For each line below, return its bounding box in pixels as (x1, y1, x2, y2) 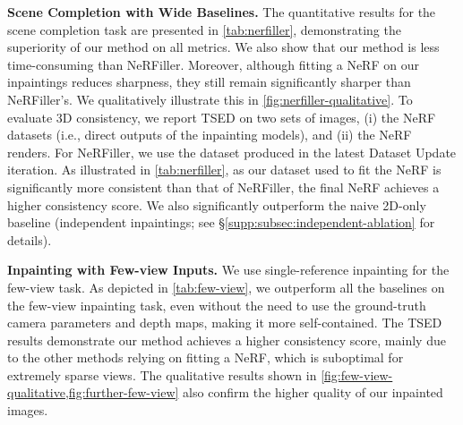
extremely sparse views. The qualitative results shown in (7, 365, 317, 384)
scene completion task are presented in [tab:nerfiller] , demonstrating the (7, 20, 401, 38)
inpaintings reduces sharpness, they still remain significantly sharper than (7, 72, 411, 91)
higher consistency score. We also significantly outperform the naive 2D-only (7, 195, 426, 214)
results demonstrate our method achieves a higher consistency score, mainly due (7, 330, 446, 349)
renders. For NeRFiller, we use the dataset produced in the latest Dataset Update (7, 142, 457, 161)
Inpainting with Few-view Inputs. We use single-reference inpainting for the (7, 260, 450, 279)
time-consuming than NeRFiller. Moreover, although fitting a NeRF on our (7, 55, 419, 73)
